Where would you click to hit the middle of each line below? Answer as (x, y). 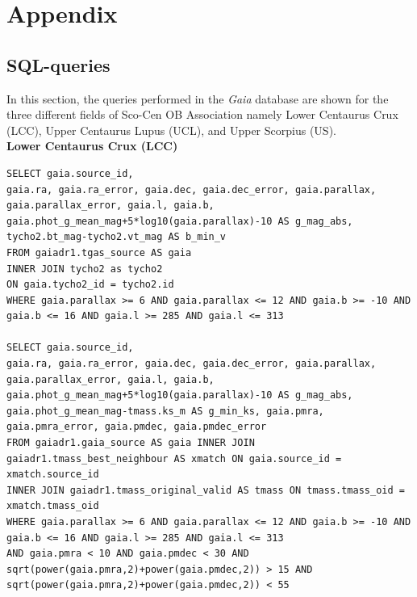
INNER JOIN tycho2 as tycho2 (85, 269)
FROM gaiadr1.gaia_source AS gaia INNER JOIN (131, 443)
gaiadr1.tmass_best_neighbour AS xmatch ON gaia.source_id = (174, 458)
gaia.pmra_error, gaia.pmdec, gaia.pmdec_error (137, 427)
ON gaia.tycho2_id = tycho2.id (90, 285)
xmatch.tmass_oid (53, 506)
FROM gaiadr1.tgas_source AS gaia (99, 252)
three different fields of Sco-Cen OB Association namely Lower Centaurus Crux (202, 114)
